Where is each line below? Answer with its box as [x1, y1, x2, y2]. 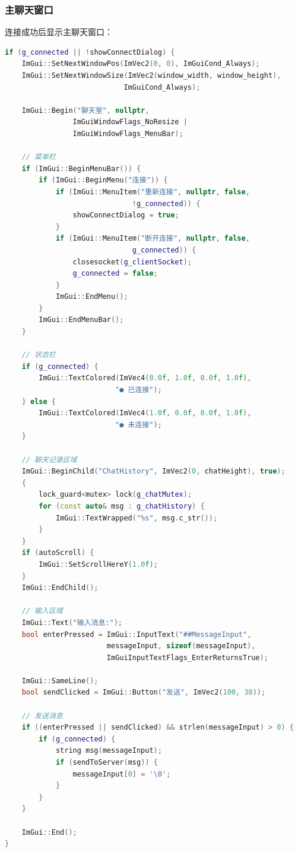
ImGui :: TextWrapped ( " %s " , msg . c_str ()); [55, 513, 218, 522]
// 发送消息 [21, 711, 63, 720]
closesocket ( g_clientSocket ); [72, 257, 192, 266]
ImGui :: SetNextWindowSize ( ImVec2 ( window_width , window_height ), [21, 71, 281, 80]
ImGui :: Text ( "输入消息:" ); [21, 618, 122, 627]
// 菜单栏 [21, 153, 56, 162]
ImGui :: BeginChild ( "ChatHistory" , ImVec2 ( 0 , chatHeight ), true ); [21, 467, 286, 476]
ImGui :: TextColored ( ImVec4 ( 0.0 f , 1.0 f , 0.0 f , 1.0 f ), [39, 374, 252, 383]
